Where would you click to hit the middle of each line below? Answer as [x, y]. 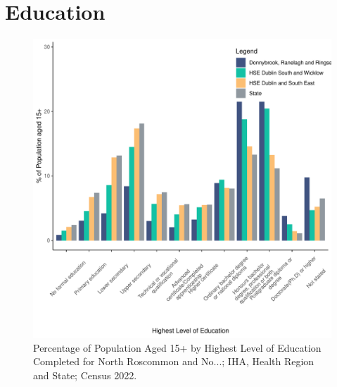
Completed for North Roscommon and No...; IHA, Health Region [174, 361]
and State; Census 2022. [85, 375]
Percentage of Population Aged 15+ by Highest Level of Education [177, 347]
